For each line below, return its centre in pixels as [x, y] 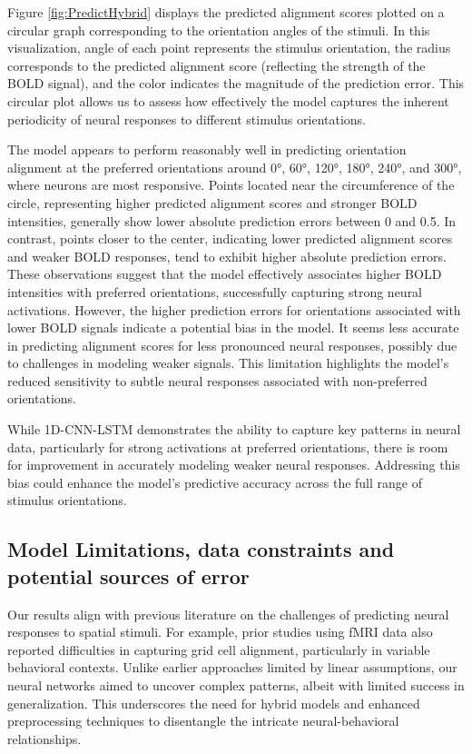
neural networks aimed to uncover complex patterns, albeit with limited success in [236, 685]
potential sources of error [128, 575]
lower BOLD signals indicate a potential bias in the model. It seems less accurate [233, 327]
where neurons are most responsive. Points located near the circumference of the [231, 185]
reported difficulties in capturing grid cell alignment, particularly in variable [219, 649]
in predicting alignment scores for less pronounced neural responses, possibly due [232, 345]
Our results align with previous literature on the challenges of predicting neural [228, 614]
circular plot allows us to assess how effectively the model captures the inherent [228, 100]
